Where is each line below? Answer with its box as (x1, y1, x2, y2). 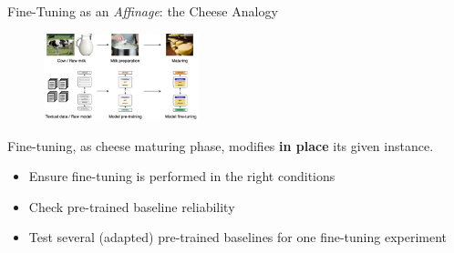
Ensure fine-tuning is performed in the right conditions (28, 167, 335, 186)
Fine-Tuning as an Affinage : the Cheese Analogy (7, 2, 278, 20)
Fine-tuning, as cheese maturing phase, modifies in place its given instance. (7, 136, 434, 155)
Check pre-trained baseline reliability (28, 197, 235, 216)
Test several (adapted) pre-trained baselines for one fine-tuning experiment (28, 228, 448, 247)
